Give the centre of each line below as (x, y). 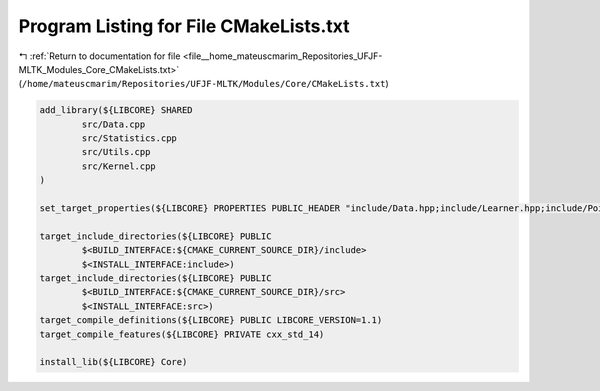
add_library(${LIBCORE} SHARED (116, 110)
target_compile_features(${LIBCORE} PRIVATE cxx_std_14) (182, 334)
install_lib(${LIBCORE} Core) (113, 362)
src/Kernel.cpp (119, 166)
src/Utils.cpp (116, 152)
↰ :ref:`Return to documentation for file (99, 56)
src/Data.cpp (113, 124)
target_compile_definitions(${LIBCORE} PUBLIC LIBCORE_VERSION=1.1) (211, 320)
